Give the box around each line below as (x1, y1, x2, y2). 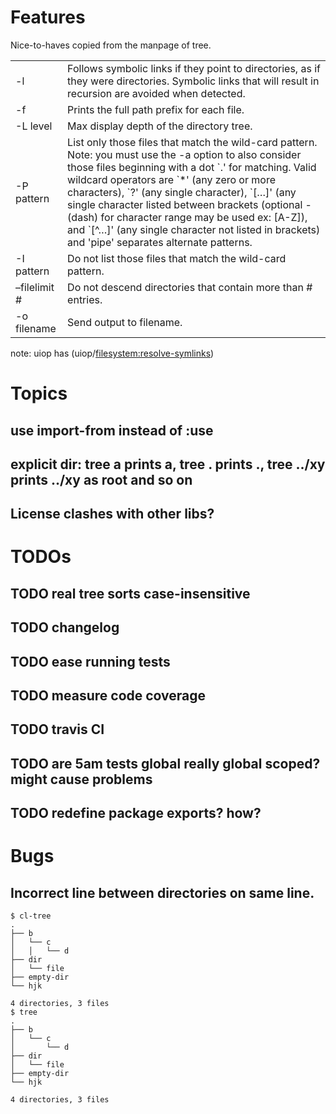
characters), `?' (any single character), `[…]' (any (67, 185, 297, 199)
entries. (67, 292, 103, 306)
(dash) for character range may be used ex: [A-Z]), (67, 210, 308, 224)
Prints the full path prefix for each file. (67, 102, 245, 116)
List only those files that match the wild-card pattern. (67, 135, 318, 149)
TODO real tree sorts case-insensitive (10, 585, 251, 602)
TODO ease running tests (10, 653, 171, 670)
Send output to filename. (67, 315, 183, 329)
